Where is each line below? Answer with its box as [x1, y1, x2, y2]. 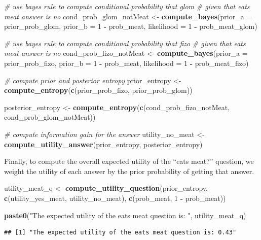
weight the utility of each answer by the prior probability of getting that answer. [4, 165, 254, 176]
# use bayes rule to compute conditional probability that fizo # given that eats [4, 38, 246, 48]
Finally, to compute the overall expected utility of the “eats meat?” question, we [4, 156, 254, 166]
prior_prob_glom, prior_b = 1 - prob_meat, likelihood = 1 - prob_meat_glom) [4, 21, 257, 31]
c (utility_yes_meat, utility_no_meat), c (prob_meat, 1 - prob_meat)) [4, 192, 226, 203]
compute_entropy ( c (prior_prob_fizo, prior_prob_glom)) [4, 85, 193, 95]
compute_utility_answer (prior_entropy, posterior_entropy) [4, 139, 203, 149]
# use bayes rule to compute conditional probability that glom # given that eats [4, 1, 250, 11]
